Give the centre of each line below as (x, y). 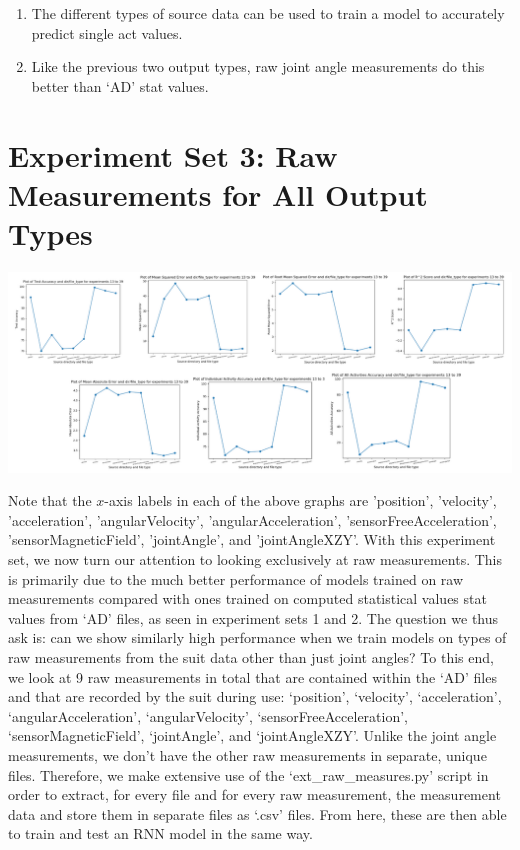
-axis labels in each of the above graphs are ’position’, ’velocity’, (300, 500)
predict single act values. (107, 32)
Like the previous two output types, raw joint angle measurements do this (258, 66)
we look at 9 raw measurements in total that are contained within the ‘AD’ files (252, 676)
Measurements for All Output (218, 193)
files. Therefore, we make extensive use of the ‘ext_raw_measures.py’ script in (248, 774)
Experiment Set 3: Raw (173, 154)
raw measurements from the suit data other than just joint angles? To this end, (251, 657)
